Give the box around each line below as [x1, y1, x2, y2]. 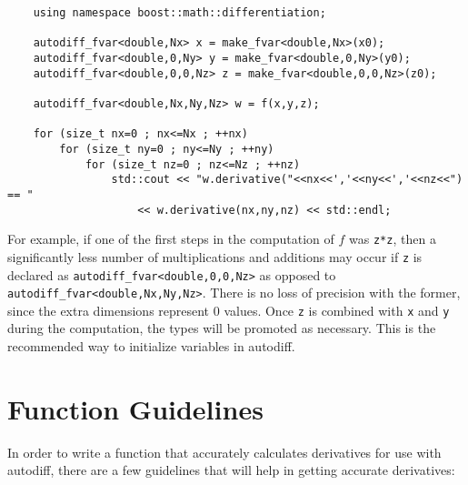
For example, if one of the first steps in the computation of [7, 229, 334, 248]
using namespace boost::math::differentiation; [33, 6, 326, 19]
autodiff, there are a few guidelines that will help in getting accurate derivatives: [7, 460, 455, 480]
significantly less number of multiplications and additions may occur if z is [7, 247, 423, 266]
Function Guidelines [7, 389, 264, 427]
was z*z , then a [349, 229, 436, 248]
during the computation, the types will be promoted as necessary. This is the [7, 318, 436, 338]
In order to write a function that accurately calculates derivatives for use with [7, 442, 442, 461]
